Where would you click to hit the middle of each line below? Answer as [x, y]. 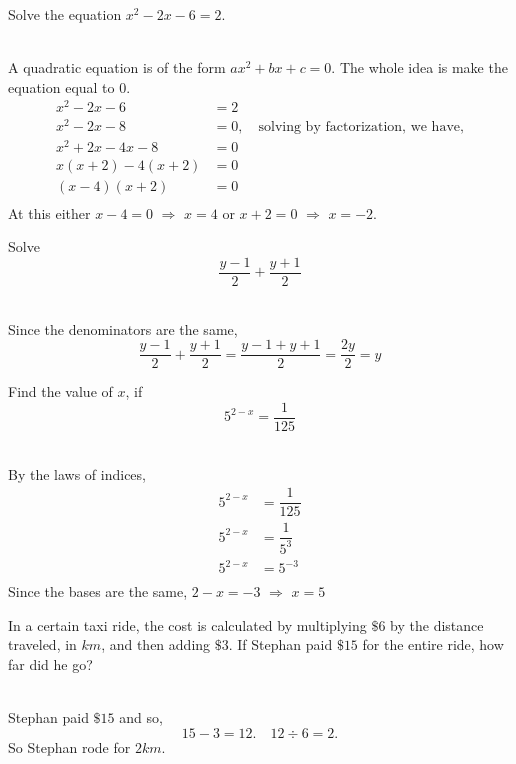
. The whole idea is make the [419, 67]
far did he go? [50, 664]
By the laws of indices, [77, 473]
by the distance [437, 624]
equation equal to [61, 86]
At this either [49, 212]
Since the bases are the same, [98, 591]
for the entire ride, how [433, 644]
